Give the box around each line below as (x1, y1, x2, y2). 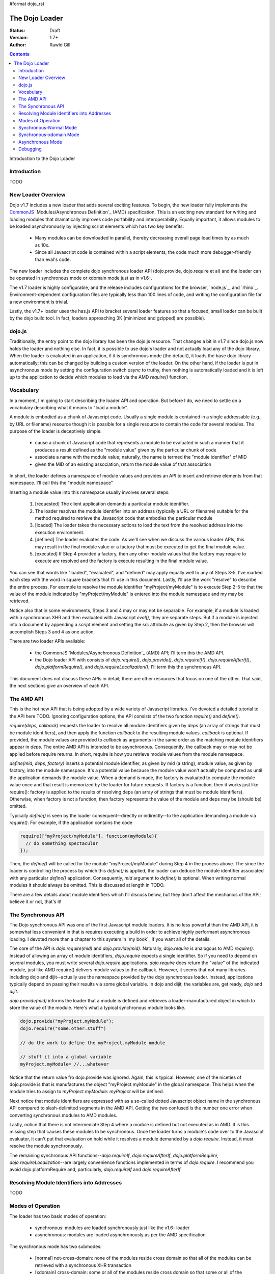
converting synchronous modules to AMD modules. (9, 1112, 117, 1118)
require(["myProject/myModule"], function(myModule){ (20, 833, 157, 839)
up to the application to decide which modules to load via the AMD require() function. (9, 374, 188, 380)
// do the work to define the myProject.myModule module (20, 1040, 166, 1046)
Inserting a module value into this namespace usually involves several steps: (9, 489, 170, 495)
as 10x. (35, 242, 50, 248)
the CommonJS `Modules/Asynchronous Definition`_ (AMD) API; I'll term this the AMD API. (35, 650, 225, 656)
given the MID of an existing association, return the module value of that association (35, 461, 211, 467)
